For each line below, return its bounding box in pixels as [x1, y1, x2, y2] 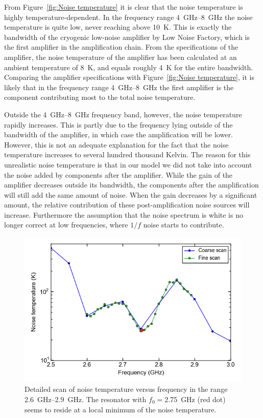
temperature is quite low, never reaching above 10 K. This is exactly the [4, 22, 232, 32]
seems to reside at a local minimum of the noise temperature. [25, 404, 217, 414]
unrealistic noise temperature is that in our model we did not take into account [4, 159, 252, 170]
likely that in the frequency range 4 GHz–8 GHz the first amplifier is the [4, 81, 234, 92]
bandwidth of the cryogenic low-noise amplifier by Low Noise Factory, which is [4, 31, 250, 42]
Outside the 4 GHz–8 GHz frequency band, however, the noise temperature [4, 109, 242, 119]
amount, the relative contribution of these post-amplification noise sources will [4, 199, 250, 210]
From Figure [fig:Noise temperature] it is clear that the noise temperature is [4, 2, 243, 12]
